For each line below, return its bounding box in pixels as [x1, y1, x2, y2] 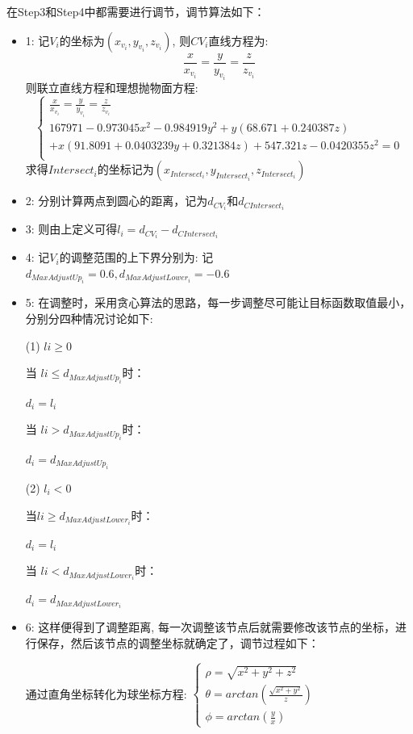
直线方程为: [208, 31, 269, 48]
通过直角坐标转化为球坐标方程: [25, 685, 187, 702]
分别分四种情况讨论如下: [25, 309, 153, 326]
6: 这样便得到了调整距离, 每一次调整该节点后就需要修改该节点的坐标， [25, 619, 395, 635]
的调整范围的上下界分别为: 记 [59, 249, 214, 266]
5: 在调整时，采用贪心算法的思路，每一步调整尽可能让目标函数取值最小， [25, 294, 411, 311]
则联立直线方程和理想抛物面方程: [25, 79, 198, 96]
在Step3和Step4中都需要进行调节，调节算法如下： [6, 3, 265, 19]
